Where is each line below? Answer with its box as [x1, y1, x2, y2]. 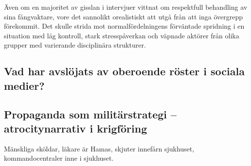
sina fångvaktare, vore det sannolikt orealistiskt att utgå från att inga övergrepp [4, 11, 243, 21]
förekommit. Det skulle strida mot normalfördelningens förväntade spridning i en [4, 21, 245, 31]
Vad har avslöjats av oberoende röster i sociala [4, 64, 245, 79]
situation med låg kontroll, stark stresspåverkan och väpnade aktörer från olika [4, 30, 239, 40]
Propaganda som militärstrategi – [4, 106, 177, 121]
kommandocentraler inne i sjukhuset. [4, 153, 114, 163]
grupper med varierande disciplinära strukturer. [4, 40, 146, 50]
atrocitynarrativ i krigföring [4, 120, 147, 135]
